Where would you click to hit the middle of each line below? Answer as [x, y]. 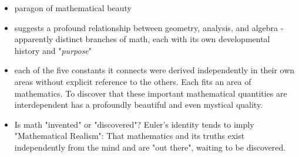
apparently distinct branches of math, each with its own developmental [142, 39]
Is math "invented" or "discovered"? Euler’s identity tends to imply [134, 124]
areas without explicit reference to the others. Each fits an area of [133, 81]
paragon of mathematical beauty [73, 8]
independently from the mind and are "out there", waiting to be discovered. [150, 147]
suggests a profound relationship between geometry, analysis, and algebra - [149, 27]
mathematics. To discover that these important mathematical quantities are [151, 93]
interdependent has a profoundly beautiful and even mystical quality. [139, 105]
